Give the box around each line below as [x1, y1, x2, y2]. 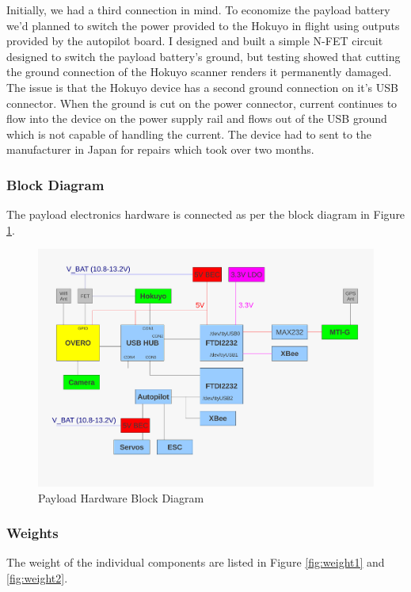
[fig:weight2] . [6, 570, 68, 586]
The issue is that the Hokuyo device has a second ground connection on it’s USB [6, 78, 398, 95]
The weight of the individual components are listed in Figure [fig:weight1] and [6, 554, 385, 571]
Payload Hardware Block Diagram [38, 489, 204, 506]
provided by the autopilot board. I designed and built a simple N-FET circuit [6, 32, 383, 49]
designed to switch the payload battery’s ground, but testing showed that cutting [6, 48, 401, 64]
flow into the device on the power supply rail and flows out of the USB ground [6, 110, 387, 127]
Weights [6, 523, 59, 543]
